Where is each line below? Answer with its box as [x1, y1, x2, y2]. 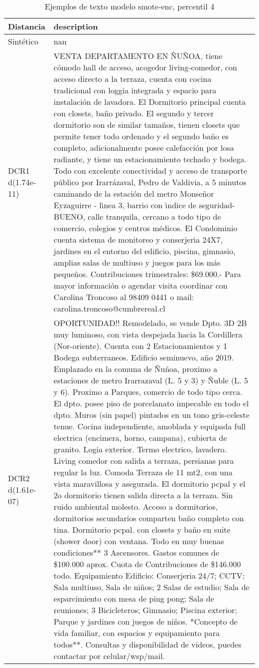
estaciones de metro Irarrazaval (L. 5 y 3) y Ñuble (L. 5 [53, 374, 248, 386]
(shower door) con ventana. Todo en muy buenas [53, 535, 224, 547]
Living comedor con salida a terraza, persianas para [53, 455, 234, 466]
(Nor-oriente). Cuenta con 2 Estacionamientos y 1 [53, 340, 228, 351]
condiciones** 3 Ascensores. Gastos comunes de [53, 547, 220, 558]
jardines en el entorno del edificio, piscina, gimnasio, [53, 245, 236, 257]
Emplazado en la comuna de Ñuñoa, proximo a [53, 363, 218, 374]
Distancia [8, 20, 46, 32]
